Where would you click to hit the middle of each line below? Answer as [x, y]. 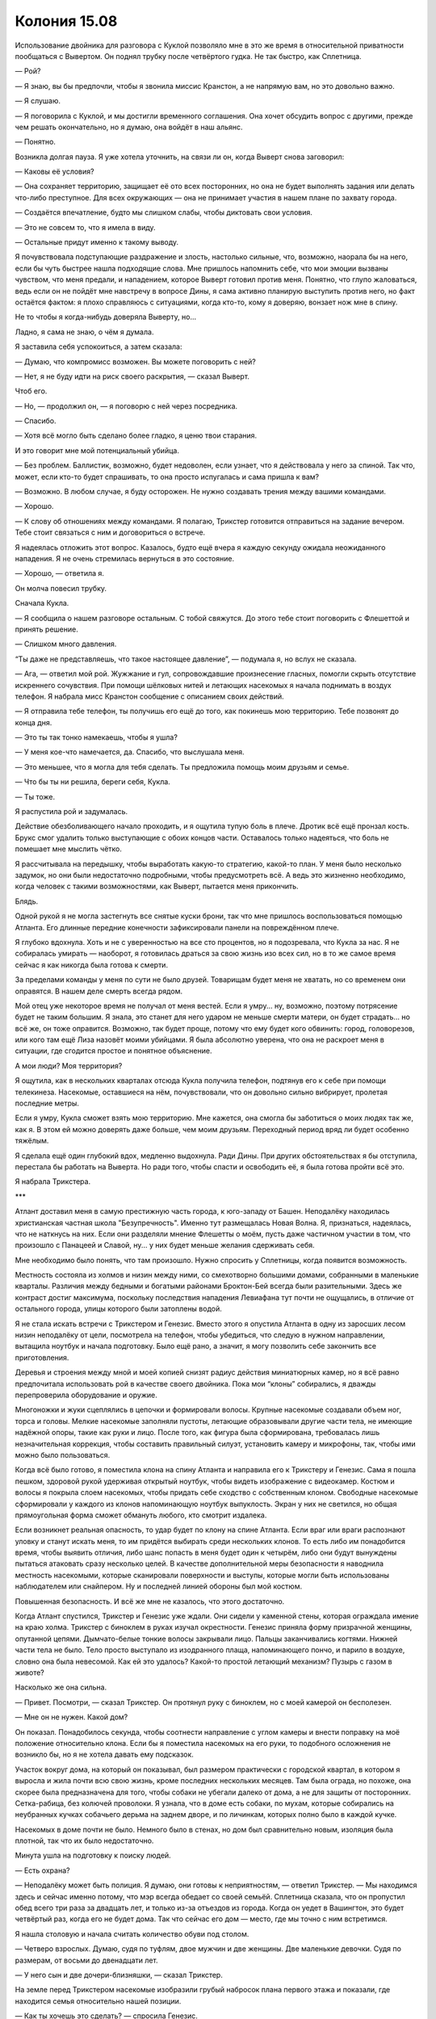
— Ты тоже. [35, 796]
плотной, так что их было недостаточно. [84, 1841]
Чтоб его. [31, 391]
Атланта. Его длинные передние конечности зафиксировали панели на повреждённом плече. [177, 927]
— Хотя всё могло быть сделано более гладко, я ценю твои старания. [136, 435]
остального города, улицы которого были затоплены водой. [118, 1309]
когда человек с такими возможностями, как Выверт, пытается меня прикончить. [157, 886]
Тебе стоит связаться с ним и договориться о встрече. [110, 532]
